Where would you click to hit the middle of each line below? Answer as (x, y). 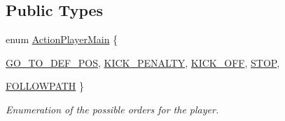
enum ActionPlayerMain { (62, 39)
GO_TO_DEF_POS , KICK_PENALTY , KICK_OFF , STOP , (143, 62)
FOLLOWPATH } (45, 86)
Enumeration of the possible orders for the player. (112, 109)
